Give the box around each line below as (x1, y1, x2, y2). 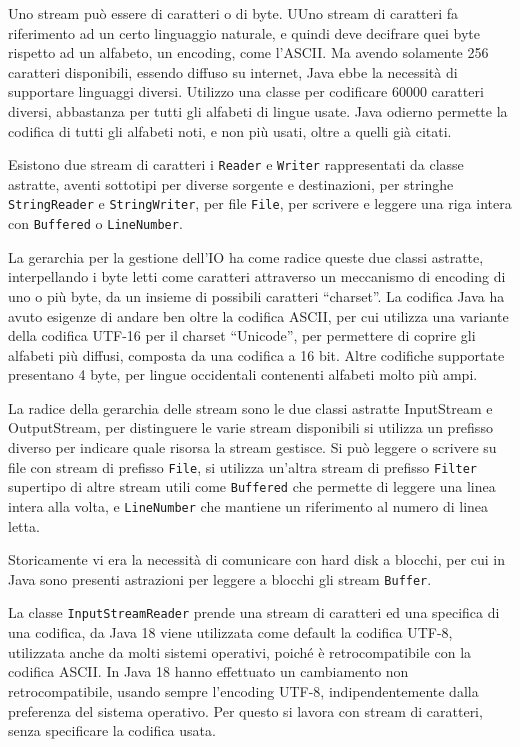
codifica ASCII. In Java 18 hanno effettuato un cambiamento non (8, 661, 409, 682)
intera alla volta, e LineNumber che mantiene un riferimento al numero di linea (8, 495, 489, 516)
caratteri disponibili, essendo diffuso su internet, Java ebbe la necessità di (8, 61, 458, 82)
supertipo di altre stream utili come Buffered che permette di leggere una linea (8, 476, 496, 497)
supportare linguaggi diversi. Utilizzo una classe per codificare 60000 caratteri (8, 81, 484, 102)
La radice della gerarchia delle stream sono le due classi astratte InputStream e (8, 397, 493, 418)
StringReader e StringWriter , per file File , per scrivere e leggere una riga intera (8, 193, 512, 214)
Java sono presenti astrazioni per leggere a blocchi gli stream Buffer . (8, 568, 432, 589)
